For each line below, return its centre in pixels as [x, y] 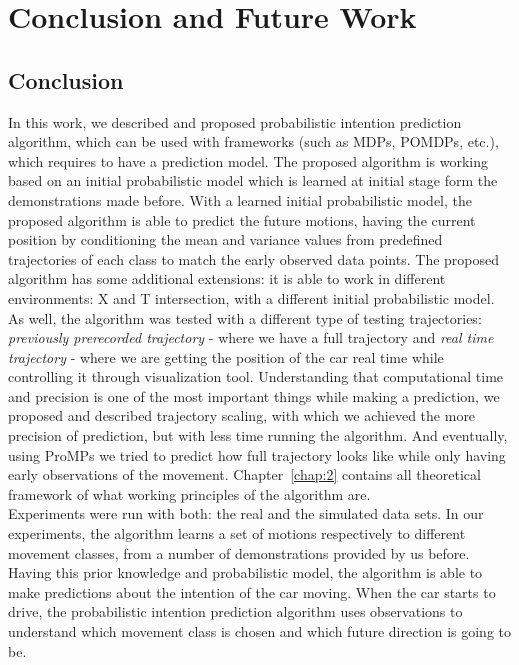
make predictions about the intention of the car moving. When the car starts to [252, 591]
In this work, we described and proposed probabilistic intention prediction [235, 121]
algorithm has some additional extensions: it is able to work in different [227, 278]
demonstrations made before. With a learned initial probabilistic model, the [240, 199]
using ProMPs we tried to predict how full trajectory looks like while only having [257, 454]
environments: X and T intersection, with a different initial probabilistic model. [251, 297]
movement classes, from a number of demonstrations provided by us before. [239, 552]
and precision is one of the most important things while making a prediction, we [254, 395]
